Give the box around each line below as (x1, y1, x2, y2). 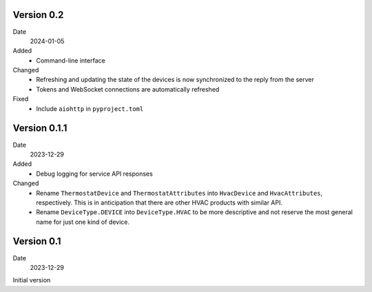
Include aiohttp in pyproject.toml (36, 104, 144, 113)
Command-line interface (36, 56, 106, 65)
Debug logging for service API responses (36, 169, 153, 178)
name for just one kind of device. (36, 218, 130, 226)
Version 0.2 (12, 9, 64, 21)
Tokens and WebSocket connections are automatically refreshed (36, 85, 220, 93)
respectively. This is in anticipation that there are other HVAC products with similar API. (36, 198, 282, 207)
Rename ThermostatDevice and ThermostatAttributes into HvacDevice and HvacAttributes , (36, 189, 323, 197)
